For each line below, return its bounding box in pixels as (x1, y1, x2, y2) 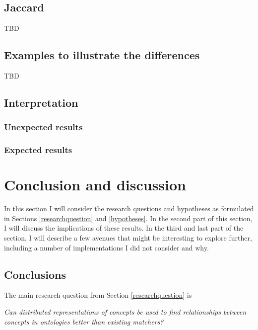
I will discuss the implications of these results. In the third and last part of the (4, 223, 244, 233)
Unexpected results (4, 121, 83, 133)
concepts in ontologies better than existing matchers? (4, 316, 164, 327)
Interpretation (4, 94, 78, 110)
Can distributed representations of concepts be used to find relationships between (4, 306, 247, 317)
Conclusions (4, 266, 66, 282)
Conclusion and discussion (4, 174, 186, 195)
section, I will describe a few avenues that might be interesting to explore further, (4, 232, 252, 243)
